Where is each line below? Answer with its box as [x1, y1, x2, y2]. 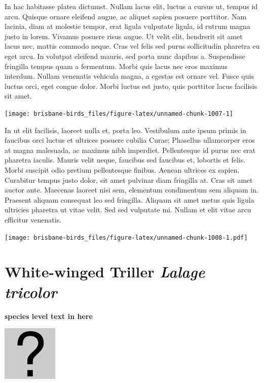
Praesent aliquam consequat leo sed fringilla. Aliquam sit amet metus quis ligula [5, 194, 254, 205]
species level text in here [5, 310, 93, 321]
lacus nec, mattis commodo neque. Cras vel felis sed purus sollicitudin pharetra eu [5, 41, 260, 51]
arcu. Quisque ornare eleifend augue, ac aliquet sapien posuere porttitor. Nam [5, 11, 247, 21]
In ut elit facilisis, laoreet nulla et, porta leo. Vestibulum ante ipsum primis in [5, 124, 246, 135]
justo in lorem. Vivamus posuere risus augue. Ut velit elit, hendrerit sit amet [5, 30, 243, 41]
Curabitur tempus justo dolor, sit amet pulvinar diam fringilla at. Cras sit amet [5, 174, 253, 185]
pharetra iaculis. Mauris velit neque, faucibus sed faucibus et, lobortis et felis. [5, 154, 246, 165]
